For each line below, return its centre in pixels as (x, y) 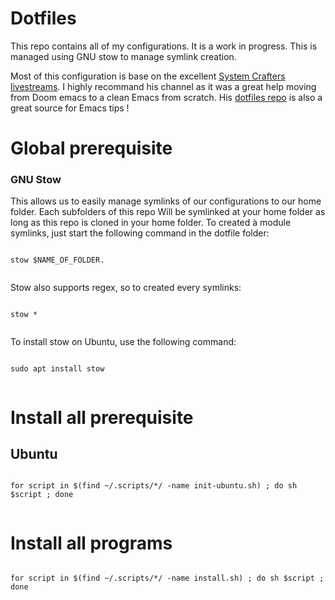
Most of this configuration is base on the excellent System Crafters (148, 76)
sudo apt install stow (57, 369)
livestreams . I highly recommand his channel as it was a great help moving (163, 86)
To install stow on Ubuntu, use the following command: (123, 342)
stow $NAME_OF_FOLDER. (57, 260)
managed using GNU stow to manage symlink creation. (123, 56)
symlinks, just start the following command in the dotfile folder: (140, 233)
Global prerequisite (91, 148)
